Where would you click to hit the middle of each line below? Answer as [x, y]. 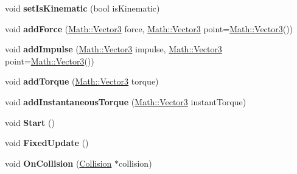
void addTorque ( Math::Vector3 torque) [82, 81]
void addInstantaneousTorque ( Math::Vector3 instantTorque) [126, 101]
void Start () [30, 122]
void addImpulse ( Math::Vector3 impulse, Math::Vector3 [114, 49]
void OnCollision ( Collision [58, 163]
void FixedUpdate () [47, 143]
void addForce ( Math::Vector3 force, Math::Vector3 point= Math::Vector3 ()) [149, 28]
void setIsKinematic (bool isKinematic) [82, 8]
